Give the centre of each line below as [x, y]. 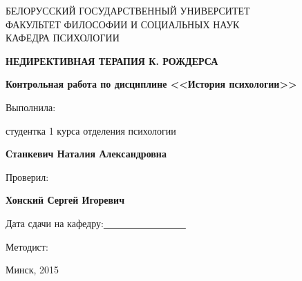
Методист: [27, 246]
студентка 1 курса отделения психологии [91, 130]
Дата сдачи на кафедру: [55, 223]
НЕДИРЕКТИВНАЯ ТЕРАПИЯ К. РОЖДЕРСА [112, 60]
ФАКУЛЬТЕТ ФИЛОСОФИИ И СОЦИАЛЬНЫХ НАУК [123, 24]
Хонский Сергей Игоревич [65, 200]
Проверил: [27, 176]
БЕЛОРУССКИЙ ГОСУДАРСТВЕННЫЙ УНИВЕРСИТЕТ [128, 10]
